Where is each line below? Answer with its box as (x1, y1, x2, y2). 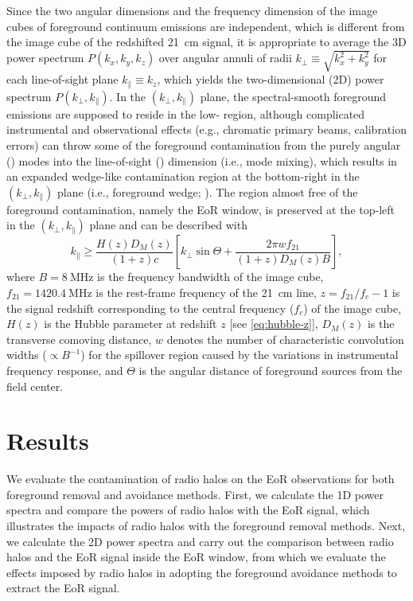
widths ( (6, 346, 47, 363)
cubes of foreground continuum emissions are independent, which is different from (6, 18, 405, 34)
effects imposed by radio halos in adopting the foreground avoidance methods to (6, 564, 397, 580)
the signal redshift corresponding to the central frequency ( (6, 299, 294, 316)
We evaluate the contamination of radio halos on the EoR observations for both (6, 470, 395, 487)
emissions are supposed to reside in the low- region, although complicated (6, 105, 365, 122)
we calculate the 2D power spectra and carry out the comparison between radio (6, 533, 394, 549)
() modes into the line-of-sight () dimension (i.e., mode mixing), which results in (6, 152, 397, 169)
